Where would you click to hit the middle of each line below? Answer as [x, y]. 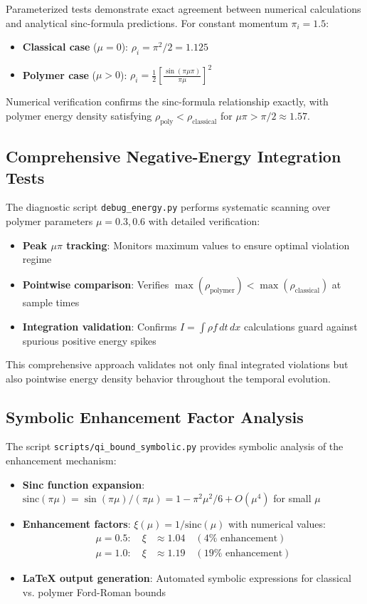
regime [37, 259]
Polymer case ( [59, 74]
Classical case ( [60, 47]
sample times [51, 302]
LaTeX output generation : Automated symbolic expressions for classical [187, 577]
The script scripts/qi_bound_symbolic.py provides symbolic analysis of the [175, 446]
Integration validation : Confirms [100, 326]
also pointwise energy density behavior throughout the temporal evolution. [168, 378]
